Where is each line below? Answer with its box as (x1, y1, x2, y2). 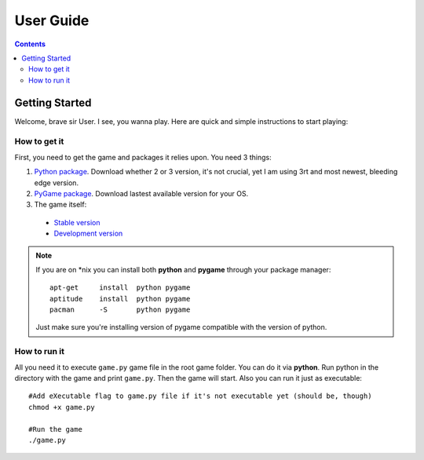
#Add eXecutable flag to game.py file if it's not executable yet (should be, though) (28, 392, 372, 400)
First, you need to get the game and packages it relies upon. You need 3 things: (14, 152, 272, 162)
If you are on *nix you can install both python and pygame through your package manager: (35, 265, 331, 274)
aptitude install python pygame (49, 294, 191, 303)
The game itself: (34, 200, 87, 210)
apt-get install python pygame (49, 283, 191, 292)
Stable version (53, 217, 101, 227)
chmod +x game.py (28, 403, 95, 411)
